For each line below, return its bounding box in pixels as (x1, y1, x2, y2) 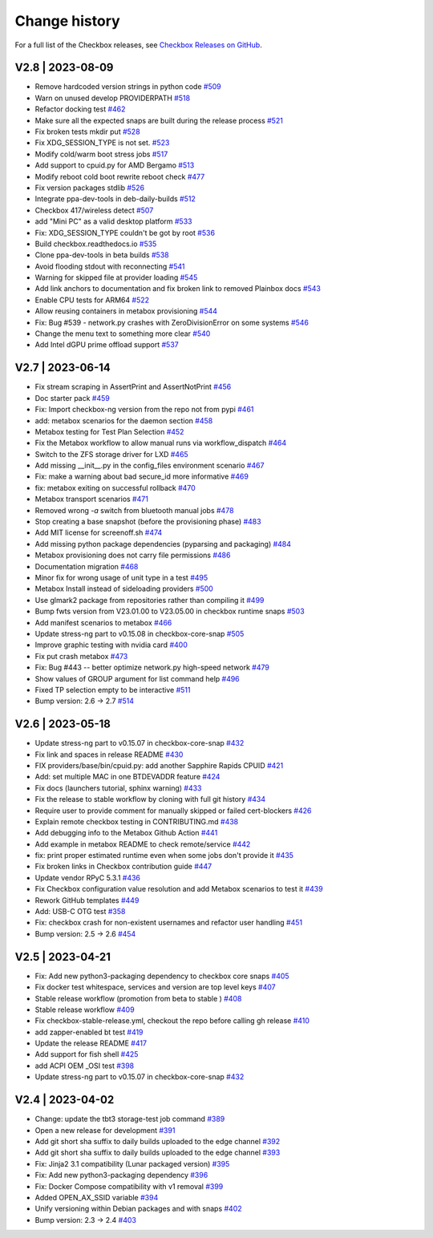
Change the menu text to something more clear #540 (34, 329, 211, 338)
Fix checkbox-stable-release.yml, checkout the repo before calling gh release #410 (34, 1016, 310, 1026)
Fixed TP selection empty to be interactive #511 (34, 685, 191, 694)
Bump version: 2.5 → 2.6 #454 (34, 928, 136, 938)
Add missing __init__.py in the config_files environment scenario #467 (34, 461, 265, 471)
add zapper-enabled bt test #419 (34, 1027, 144, 1037)
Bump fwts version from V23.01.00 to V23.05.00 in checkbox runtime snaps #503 (34, 606, 305, 617)
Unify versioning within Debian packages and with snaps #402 (34, 1204, 242, 1214)
